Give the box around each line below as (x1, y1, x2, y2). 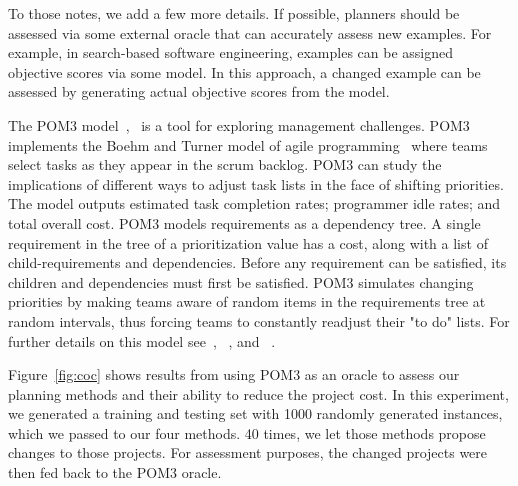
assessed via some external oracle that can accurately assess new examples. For (8, 22, 492, 43)
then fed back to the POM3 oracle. (8, 462, 222, 483)
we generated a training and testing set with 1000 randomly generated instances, (8, 403, 503, 424)
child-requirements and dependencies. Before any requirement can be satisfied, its (8, 252, 507, 273)
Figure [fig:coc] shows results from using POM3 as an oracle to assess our (8, 364, 460, 385)
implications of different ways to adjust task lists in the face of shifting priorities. (8, 173, 504, 194)
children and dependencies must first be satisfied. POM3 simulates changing (8, 271, 474, 292)
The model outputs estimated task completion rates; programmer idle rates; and (8, 193, 501, 214)
